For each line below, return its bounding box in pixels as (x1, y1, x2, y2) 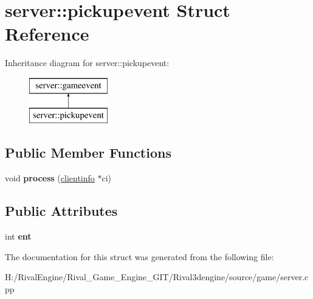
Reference (5, 21, 89, 46)
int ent (5, 230, 32, 243)
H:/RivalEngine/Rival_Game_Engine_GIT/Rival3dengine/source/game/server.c (5, 270, 309, 283)
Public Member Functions (5, 143, 171, 162)
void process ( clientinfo (5, 172, 95, 184)
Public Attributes (5, 201, 118, 220)
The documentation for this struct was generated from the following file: (5, 250, 274, 263)
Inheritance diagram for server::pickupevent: (5, 56, 170, 69)
